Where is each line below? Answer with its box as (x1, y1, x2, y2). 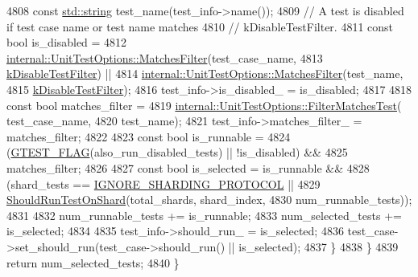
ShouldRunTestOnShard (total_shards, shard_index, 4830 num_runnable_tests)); (6, 191, 412, 208)
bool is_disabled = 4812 (6, 34, 127, 51)
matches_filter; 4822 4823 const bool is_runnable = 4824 (6, 128, 291, 145)
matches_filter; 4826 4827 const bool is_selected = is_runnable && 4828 (6, 159, 370, 176)
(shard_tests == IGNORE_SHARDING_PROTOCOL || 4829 (6, 175, 321, 192)
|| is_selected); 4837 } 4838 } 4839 (228, 238, 399, 255)
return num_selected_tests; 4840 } (6, 254, 180, 271)
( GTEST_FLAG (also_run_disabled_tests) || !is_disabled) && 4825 (6, 144, 348, 161)
